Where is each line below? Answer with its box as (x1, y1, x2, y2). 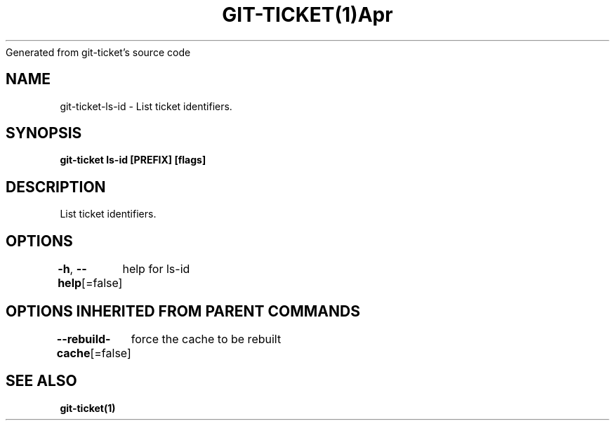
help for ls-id (122, 262, 190, 277)
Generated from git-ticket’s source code (6, 46, 191, 58)
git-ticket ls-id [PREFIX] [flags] (60, 154, 206, 166)
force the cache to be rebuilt (131, 331, 282, 346)
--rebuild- (56, 331, 111, 346)
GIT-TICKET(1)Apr (222, 3, 393, 27)
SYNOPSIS (6, 124, 82, 142)
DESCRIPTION (6, 178, 106, 196)
